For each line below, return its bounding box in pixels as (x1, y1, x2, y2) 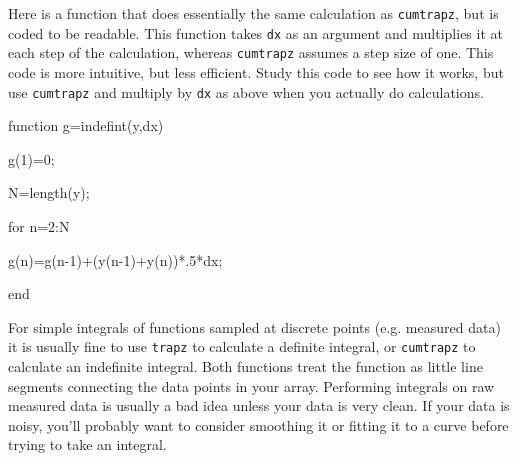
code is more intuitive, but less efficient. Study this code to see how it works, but (8, 61, 504, 82)
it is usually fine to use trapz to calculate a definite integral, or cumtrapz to (8, 336, 476, 357)
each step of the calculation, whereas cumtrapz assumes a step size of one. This (8, 42, 494, 63)
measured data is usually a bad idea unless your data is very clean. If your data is (8, 395, 510, 416)
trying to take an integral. (8, 434, 167, 455)
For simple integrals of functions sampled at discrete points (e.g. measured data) (8, 316, 501, 337)
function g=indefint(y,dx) (8, 115, 164, 136)
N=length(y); (8, 182, 90, 203)
